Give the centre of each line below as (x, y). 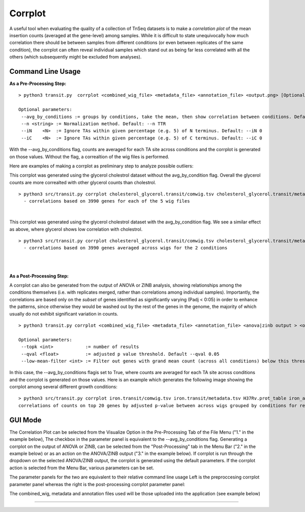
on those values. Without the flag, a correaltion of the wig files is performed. (89, 157)
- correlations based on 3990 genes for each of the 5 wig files (107, 201)
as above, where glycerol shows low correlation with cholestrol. (76, 229)
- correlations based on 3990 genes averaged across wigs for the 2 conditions (126, 248)
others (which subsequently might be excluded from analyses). (75, 57)
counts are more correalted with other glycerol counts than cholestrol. (83, 182)
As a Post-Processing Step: (39, 276)
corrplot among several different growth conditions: (64, 387)
